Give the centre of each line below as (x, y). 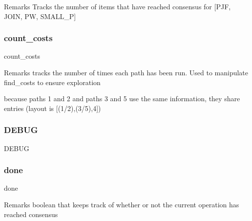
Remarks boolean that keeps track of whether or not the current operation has (122, 204)
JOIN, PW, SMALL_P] (40, 16)
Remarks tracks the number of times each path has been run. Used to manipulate (126, 72)
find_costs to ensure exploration (52, 82)
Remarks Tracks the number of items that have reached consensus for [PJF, (117, 6)
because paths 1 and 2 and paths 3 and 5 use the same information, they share (122, 99)
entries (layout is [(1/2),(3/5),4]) (52, 108)
